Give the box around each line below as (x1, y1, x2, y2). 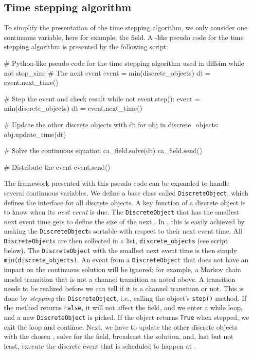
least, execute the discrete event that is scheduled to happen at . (4, 340, 196, 351)
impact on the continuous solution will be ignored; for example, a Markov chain (4, 264, 241, 275)
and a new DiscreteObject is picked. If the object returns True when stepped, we (4, 312, 249, 322)
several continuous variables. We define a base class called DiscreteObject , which (4, 187, 249, 197)
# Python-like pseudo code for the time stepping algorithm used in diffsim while (4, 58, 244, 68)
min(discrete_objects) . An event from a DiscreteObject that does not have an (4, 255, 249, 265)
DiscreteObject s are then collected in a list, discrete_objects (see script (4, 236, 228, 246)
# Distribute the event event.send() (4, 161, 110, 172)
